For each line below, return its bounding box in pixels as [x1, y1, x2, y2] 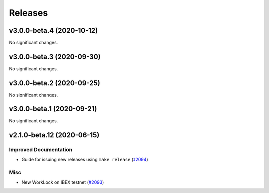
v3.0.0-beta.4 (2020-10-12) [9, 26, 98, 35]
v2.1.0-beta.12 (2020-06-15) [9, 131, 100, 139]
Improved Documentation [9, 146, 73, 153]
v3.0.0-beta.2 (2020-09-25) [9, 79, 100, 87]
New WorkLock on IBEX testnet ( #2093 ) [21, 179, 104, 185]
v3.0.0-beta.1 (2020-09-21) [9, 104, 97, 113]
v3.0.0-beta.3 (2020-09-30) [9, 52, 101, 61]
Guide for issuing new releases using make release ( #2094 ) [21, 156, 149, 162]
